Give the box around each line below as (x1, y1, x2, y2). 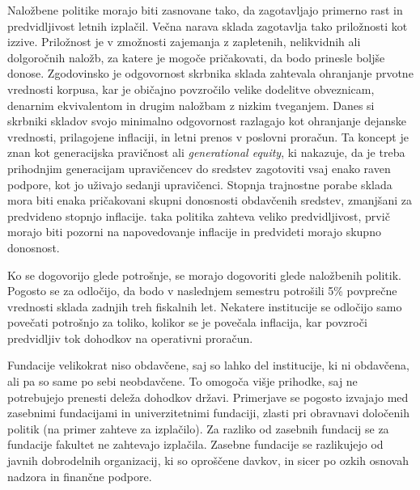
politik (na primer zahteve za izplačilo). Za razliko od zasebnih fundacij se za (7, 420, 389, 437)
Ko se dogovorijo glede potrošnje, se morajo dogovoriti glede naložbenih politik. (7, 266, 401, 283)
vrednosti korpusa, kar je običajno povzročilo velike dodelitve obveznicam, (7, 80, 375, 97)
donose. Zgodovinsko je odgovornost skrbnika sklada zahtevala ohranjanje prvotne (7, 65, 414, 82)
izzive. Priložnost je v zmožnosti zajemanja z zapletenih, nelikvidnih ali (7, 33, 361, 50)
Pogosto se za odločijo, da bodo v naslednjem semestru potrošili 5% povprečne (7, 282, 397, 299)
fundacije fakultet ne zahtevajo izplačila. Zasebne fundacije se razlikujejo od (7, 436, 384, 453)
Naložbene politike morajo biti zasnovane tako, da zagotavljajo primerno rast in (7, 2, 403, 18)
